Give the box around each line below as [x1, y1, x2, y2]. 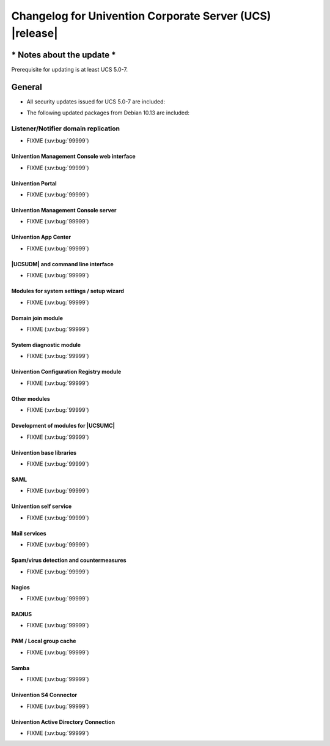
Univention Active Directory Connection [11, 718, 116, 725]
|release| [11, 26, 58, 40]
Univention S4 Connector [11, 692, 78, 699]
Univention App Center [11, 233, 71, 241]
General [11, 81, 43, 92]
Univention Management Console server [11, 207, 117, 214]
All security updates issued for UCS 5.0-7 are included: [26, 98, 166, 105]
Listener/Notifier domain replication [11, 124, 120, 133]
